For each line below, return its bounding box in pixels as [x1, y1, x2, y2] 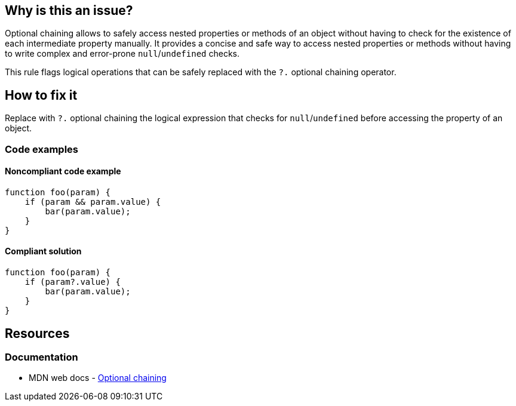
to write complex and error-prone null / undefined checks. [5, 48, 239, 59]
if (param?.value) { [24, 277, 121, 287]
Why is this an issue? [5, 3, 133, 18]
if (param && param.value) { [24, 196, 161, 207]
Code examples [5, 143, 79, 155]
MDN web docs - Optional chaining [29, 373, 167, 383]
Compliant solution [5, 246, 82, 257]
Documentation [5, 350, 78, 363]
